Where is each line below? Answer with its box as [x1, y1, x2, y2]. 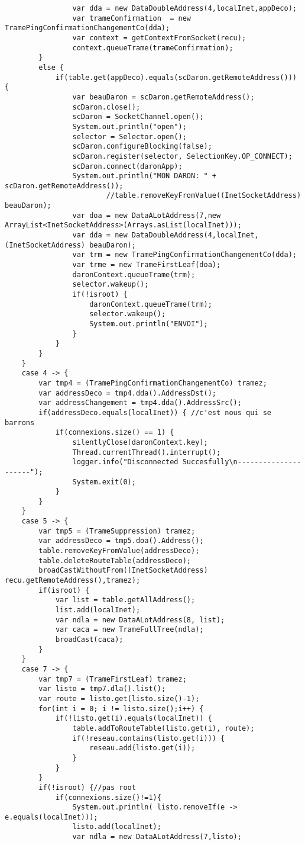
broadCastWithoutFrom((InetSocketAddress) [38, 566, 208, 575]
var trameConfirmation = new [72, 14, 191, 23]
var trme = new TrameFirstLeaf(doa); [72, 261, 221, 269]
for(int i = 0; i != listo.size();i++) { [38, 704, 204, 713]
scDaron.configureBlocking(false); [72, 142, 212, 151]
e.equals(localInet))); [5, 812, 98, 821]
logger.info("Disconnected [72, 458, 179, 467]
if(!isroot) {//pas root [38, 783, 136, 792]
